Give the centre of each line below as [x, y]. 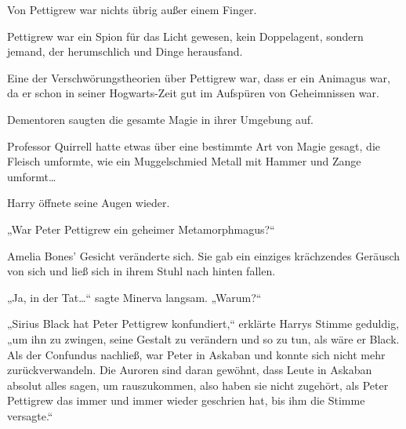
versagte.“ [30, 415]
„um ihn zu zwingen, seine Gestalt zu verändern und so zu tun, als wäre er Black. [203, 338]
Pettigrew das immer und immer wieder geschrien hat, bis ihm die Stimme [186, 400]
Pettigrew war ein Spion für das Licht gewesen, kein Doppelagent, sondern [185, 36]
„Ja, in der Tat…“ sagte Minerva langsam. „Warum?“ [134, 297]
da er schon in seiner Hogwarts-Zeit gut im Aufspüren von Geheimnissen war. [193, 93]
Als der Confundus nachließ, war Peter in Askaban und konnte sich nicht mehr [196, 354]
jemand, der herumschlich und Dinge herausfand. [125, 51]
